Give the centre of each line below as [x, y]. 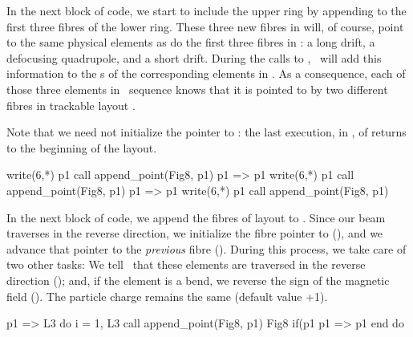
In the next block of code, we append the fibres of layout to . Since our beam [196, 217]
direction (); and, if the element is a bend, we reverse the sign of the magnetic [198, 280]
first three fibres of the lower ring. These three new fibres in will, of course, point [205, 26]
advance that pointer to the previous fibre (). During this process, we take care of [206, 248]
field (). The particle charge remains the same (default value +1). [167, 296]
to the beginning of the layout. [82, 147]
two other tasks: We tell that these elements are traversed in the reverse [186, 264]
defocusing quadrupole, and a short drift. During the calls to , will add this [194, 57]
